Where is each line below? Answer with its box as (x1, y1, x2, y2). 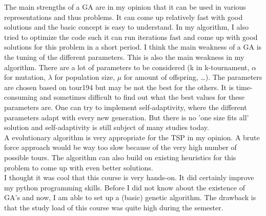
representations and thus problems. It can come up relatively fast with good (4, 11, 243, 22)
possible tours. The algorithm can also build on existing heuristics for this (4, 152, 236, 162)
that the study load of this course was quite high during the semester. (4, 202, 223, 212)
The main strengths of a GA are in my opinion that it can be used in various (4, 2, 246, 12)
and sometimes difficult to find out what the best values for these (39, 92, 245, 102)
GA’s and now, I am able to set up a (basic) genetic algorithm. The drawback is (4, 192, 256, 203)
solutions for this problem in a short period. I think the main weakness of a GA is (4, 41, 262, 52)
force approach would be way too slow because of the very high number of (4, 142, 237, 153)
